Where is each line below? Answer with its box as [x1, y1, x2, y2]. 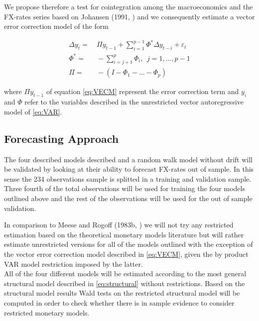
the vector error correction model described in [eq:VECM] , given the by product [4, 249, 249, 259]
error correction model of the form [4, 21, 109, 31]
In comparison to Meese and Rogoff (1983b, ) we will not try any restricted [4, 219, 234, 230]
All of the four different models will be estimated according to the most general [4, 268, 247, 279]
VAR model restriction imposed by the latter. [4, 258, 143, 269]
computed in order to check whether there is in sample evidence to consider [4, 297, 235, 308]
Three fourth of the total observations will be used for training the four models [4, 183, 245, 194]
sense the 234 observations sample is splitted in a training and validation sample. [4, 173, 252, 184]
